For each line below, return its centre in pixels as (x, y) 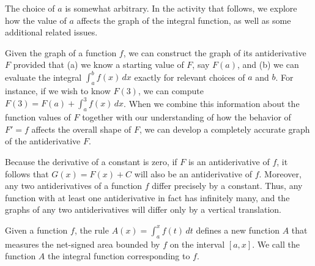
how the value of (36, 20)
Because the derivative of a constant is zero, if (91, 161)
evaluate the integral (43, 77)
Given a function (36, 230)
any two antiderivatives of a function (74, 186)
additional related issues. (51, 32)
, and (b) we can (268, 65)
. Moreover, (280, 173)
